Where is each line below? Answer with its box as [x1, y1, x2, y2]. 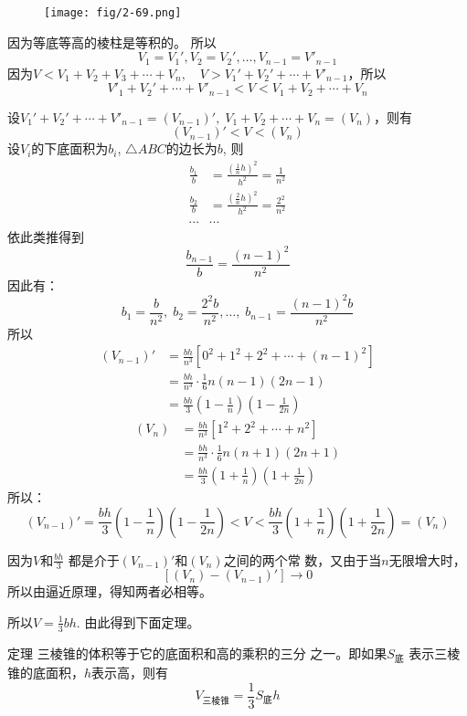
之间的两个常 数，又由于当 [223, 550, 382, 569]
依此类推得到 [7, 226, 84, 246]
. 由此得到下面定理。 [76, 612, 200, 631]
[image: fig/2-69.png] [44, 6, 182, 19]
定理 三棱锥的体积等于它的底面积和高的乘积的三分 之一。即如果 [7, 643, 387, 662]
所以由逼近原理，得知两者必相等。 [7, 582, 212, 601]
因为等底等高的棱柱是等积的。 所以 [7, 32, 217, 51]
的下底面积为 [31, 139, 109, 158]
